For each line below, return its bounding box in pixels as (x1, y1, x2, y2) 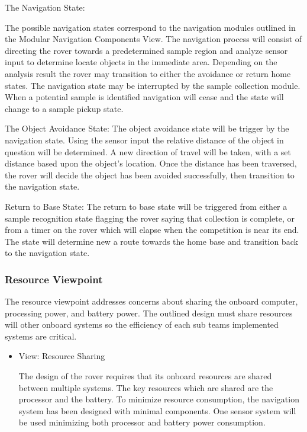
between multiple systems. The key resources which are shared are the (18, 381, 273, 393)
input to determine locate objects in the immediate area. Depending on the (5, 56, 277, 68)
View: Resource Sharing (18, 350, 105, 362)
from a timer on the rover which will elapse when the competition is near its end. (5, 223, 299, 236)
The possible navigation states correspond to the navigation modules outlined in (5, 21, 296, 33)
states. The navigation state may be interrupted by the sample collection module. (5, 79, 300, 91)
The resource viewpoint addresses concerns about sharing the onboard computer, (5, 295, 298, 308)
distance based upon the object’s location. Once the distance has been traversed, (5, 157, 297, 169)
